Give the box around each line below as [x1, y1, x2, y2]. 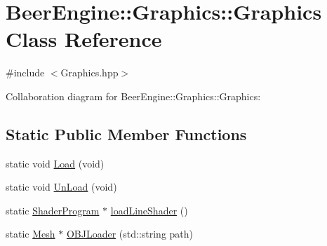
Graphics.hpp [60, 65, 119, 80]
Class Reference [6, 25, 162, 53]
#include [6, 65, 45, 80]
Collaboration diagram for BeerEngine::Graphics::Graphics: [6, 88, 261, 103]
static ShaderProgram [6, 203, 100, 217]
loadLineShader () [110, 203, 188, 217]
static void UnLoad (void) [6, 179, 117, 194]
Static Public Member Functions [6, 123, 247, 144]
